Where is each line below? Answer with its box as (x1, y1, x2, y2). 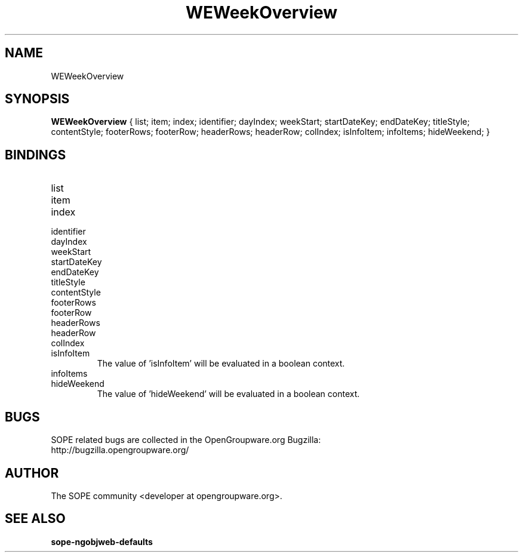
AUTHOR (5, 465, 59, 481)
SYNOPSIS (5, 91, 70, 107)
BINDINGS (5, 147, 66, 162)
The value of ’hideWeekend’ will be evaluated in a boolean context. (97, 389, 360, 399)
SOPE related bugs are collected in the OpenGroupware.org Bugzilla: (51, 435, 321, 445)
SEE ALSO (5, 511, 66, 527)
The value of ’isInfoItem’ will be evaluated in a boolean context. (97, 358, 345, 369)
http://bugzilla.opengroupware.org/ (51, 445, 189, 456)
